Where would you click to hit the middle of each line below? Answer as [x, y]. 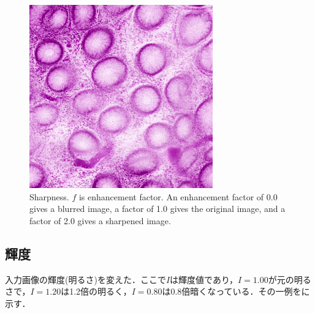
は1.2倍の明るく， [96, 291]
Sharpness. [49, 196]
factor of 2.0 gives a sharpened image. [100, 220]
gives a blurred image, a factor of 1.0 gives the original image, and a [157, 209]
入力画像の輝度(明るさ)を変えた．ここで [85, 279]
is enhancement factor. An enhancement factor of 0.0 [178, 196]
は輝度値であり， [204, 279]
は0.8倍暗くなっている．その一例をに [236, 291]
